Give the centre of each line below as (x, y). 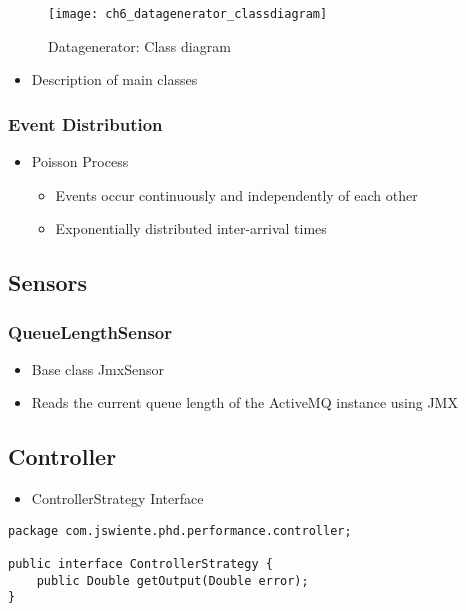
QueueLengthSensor (90, 331)
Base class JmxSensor (97, 368)
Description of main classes (114, 79)
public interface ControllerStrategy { (140, 564)
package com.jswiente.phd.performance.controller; (180, 530)
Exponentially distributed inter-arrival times (191, 228)
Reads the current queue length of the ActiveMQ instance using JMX (244, 402)
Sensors (48, 282)
